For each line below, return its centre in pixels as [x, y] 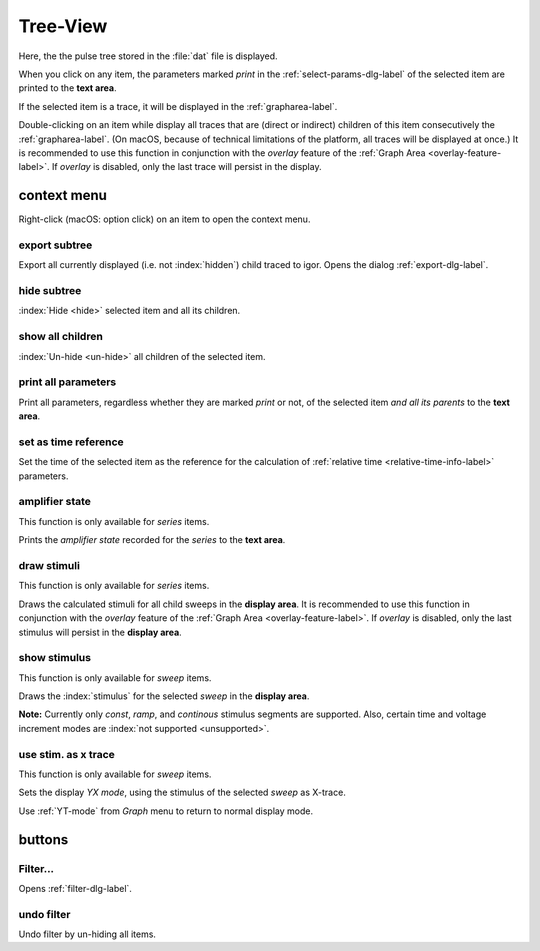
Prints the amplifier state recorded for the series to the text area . [152, 540]
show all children [61, 337]
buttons [43, 839]
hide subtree [50, 291]
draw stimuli [49, 565]
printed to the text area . [67, 88]
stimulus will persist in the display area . [100, 632]
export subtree [55, 245]
